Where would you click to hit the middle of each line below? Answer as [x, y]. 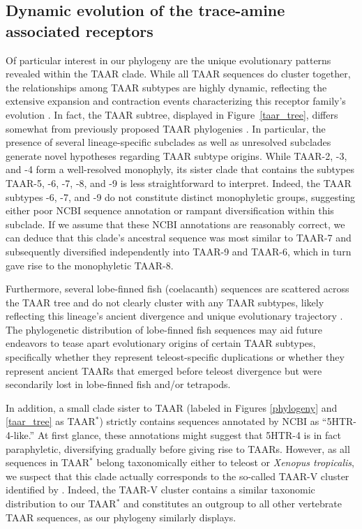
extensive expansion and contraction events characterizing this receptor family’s [176, 101]
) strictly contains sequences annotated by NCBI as [209, 421]
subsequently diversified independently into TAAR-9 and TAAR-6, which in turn [179, 251]
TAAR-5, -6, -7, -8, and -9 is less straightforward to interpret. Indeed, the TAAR [179, 182]
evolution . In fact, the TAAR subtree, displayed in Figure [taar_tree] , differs [172, 114]
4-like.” [20, 435]
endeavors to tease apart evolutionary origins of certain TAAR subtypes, [161, 343]
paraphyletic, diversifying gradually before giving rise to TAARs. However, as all [178, 448]
